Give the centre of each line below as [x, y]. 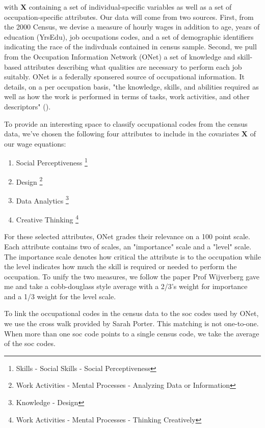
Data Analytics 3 [42, 199]
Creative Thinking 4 [47, 219]
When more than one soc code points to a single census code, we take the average [132, 333]
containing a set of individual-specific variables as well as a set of [130, 7]
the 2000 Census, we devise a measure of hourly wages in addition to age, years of [132, 27]
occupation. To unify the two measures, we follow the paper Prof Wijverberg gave [132, 276]
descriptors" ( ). [28, 106]
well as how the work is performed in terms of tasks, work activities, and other [127, 96]
